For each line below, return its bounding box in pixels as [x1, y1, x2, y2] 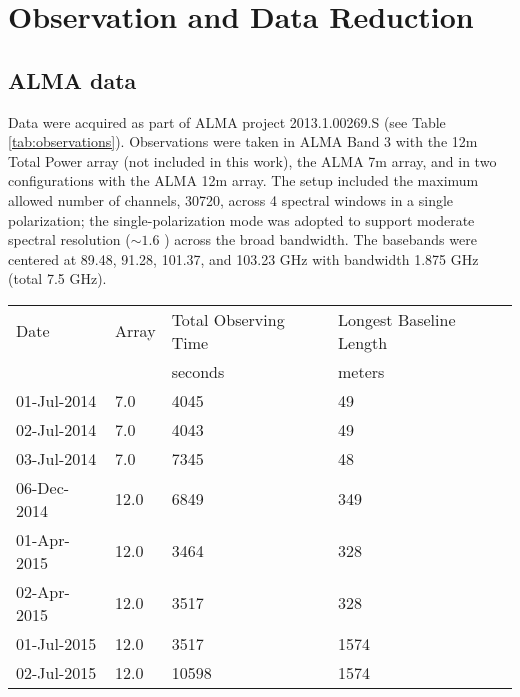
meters [338, 359, 385, 383]
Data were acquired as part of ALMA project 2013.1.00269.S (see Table [8, 111, 446, 132]
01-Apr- [16, 527, 70, 551]
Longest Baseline [338, 307, 456, 331]
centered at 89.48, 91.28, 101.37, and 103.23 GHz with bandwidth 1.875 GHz [8, 248, 479, 269]
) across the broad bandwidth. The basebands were [164, 229, 477, 250]
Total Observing [171, 307, 285, 331]
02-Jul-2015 [16, 660, 97, 684]
